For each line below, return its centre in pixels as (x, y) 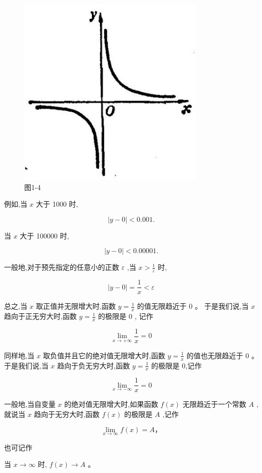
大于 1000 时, (57, 204)
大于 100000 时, (44, 235)
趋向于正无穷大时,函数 (40, 316)
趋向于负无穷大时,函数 (94, 365)
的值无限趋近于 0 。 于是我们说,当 (193, 306)
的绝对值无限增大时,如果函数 (111, 404)
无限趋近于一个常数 (214, 404)
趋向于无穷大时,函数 (67, 414)
